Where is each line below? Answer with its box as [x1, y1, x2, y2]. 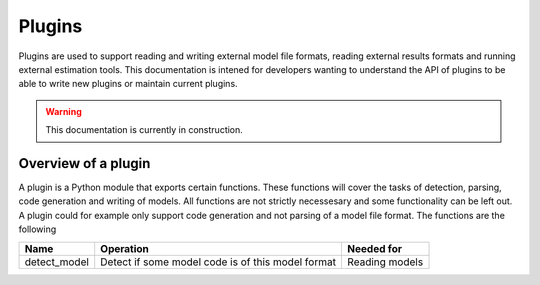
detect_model [24, 255, 90, 269]
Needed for [346, 241, 402, 255]
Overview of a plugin [18, 155, 151, 172]
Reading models [346, 255, 424, 269]
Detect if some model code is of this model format [100, 255, 337, 269]
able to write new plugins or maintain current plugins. [18, 78, 239, 90]
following [18, 223, 57, 235]
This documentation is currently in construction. [45, 124, 244, 136]
